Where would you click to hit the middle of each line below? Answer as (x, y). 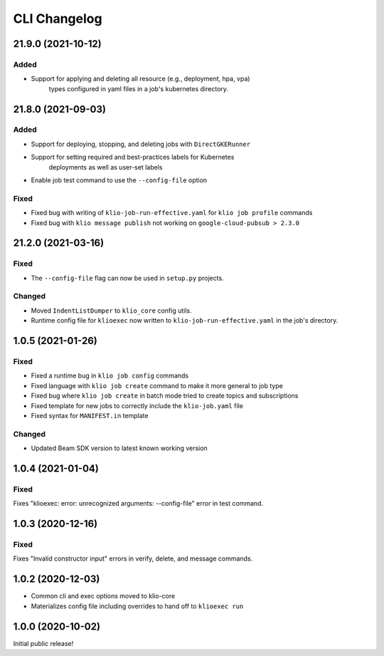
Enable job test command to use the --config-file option (119, 180)
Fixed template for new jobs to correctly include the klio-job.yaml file (137, 405)
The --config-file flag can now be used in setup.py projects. (127, 278)
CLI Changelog (58, 19)
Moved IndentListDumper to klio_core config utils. (111, 311)
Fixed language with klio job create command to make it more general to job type (157, 385)
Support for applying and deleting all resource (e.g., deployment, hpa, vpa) (140, 79)
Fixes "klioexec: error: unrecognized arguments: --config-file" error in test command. (138, 504)
